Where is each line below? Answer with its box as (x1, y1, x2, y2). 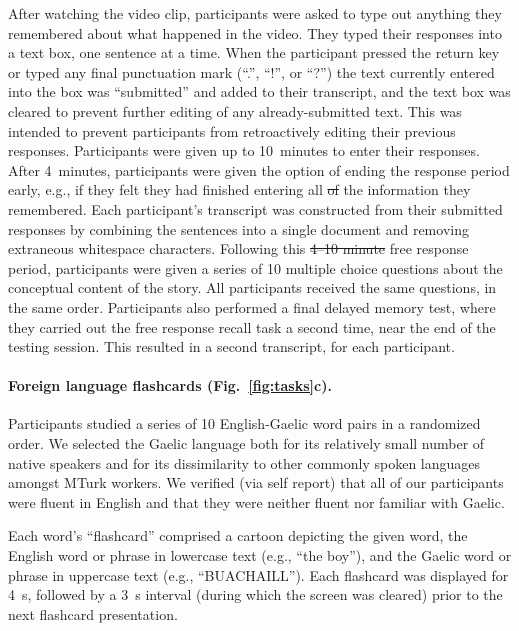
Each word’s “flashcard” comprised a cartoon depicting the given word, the (8, 525, 468, 546)
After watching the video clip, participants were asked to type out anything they (8, 3, 502, 23)
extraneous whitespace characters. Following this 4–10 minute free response (8, 238, 469, 259)
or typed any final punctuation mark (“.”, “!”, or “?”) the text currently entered (8, 61, 495, 82)
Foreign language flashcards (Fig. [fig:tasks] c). (8, 375, 332, 396)
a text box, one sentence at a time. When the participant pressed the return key (8, 42, 500, 63)
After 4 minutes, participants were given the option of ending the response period (8, 159, 510, 180)
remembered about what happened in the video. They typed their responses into (8, 22, 502, 43)
